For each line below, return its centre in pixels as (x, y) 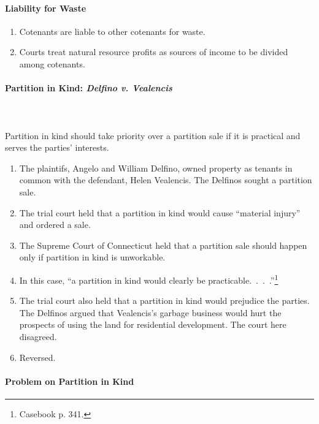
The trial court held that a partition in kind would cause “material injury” (160, 212)
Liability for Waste (46, 8)
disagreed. (38, 336)
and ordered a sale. (55, 225)
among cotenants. (52, 63)
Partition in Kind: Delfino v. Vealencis (89, 88)
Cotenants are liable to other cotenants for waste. (112, 31)
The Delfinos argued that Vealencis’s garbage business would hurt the (150, 312)
